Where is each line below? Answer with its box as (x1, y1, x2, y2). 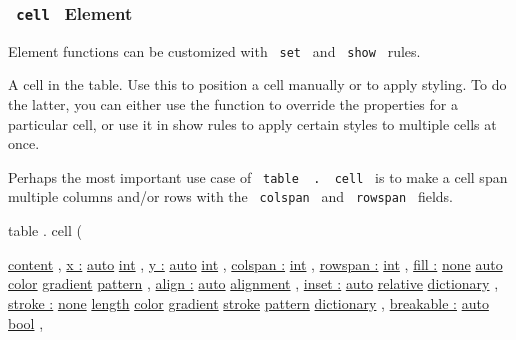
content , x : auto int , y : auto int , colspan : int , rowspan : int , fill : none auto (8, 253, 503, 274)
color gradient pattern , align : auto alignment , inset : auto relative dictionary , (8, 273, 499, 294)
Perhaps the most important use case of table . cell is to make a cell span (8, 166, 508, 187)
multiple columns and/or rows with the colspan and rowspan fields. (8, 186, 453, 207)
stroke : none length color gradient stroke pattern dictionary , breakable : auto (8, 292, 489, 313)
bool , (8, 312, 44, 333)
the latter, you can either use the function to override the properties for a (8, 94, 458, 115)
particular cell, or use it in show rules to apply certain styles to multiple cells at (8, 113, 497, 134)
